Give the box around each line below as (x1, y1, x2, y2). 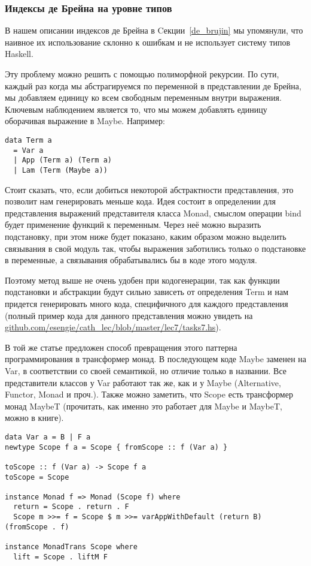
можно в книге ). (5, 411, 64, 424)
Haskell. (5, 47, 33, 60)
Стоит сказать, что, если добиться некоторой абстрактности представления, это (5, 183, 294, 195)
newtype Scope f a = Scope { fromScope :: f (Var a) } (5, 442, 228, 451)
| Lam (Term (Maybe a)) (13, 165, 108, 174)
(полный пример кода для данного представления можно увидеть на (5, 309, 253, 321)
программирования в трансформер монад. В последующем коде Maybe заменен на (5, 353, 307, 365)
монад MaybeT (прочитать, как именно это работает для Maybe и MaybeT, (5, 399, 282, 412)
